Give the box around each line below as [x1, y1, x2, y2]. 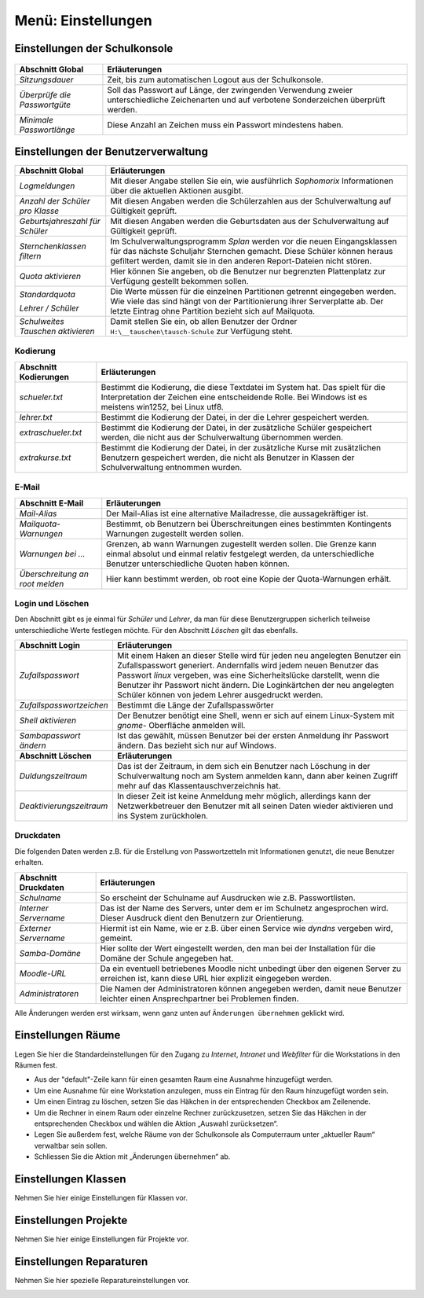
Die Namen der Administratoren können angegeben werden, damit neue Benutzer [100, 983, 402, 994]
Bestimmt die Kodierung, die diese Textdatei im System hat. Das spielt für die [101, 381, 386, 392]
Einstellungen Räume [14, 1028, 121, 1042]
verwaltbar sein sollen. [34, 1141, 108, 1150]
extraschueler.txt [19, 427, 82, 438]
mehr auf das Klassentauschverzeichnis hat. [117, 781, 281, 792]
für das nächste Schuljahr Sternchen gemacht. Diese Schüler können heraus [110, 246, 393, 257]
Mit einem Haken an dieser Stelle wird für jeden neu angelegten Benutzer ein [117, 650, 401, 661]
